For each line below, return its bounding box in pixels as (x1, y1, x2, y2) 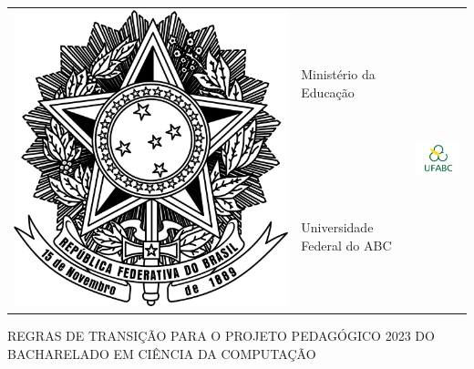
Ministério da (301, 65, 376, 84)
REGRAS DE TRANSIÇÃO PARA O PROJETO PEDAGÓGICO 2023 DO (7, 326, 435, 345)
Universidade (301, 217, 374, 236)
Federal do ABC (301, 235, 392, 254)
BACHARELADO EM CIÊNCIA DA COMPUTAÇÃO (7, 343, 316, 363)
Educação (301, 82, 355, 101)
